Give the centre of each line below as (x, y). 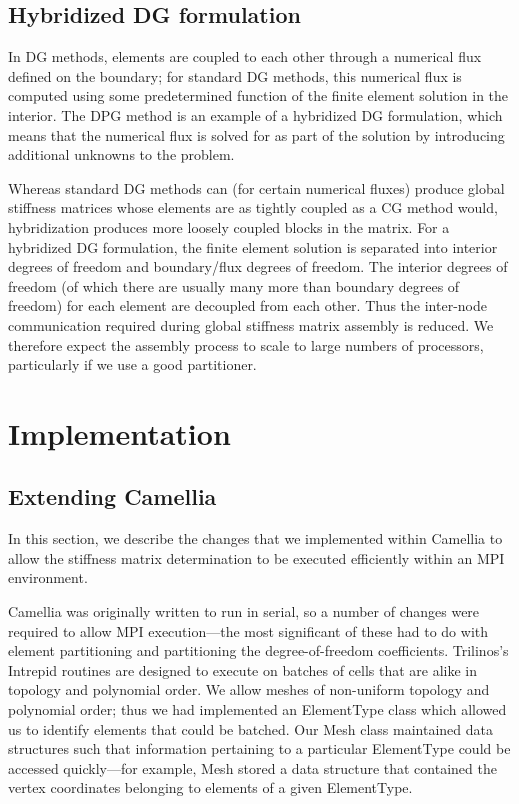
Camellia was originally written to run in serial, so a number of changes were (244, 611)
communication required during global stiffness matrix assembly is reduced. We (251, 324)
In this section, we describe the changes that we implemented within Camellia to (255, 538)
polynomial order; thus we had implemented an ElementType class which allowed (257, 709)
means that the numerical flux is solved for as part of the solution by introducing (256, 134)
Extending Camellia (112, 496)
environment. (48, 577)
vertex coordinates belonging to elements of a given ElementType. (210, 787)
